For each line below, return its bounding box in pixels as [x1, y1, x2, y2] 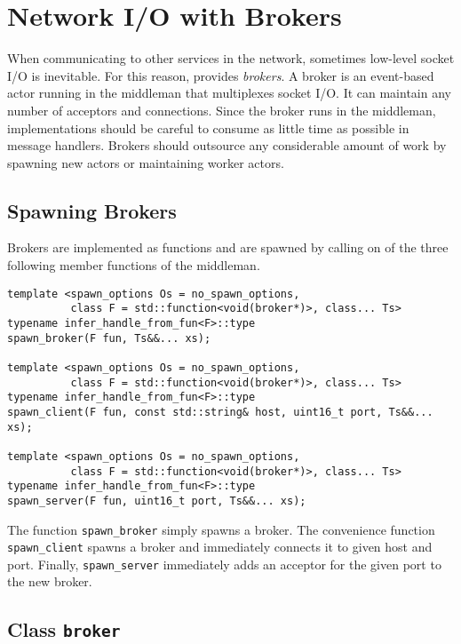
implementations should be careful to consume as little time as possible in [7, 118, 409, 137]
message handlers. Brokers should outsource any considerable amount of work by [7, 136, 447, 155]
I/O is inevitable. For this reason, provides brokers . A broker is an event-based [7, 66, 434, 84]
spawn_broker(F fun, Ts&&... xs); [7, 331, 211, 345]
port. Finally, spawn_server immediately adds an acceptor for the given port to [7, 554, 441, 573]
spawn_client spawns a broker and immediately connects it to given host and [7, 537, 433, 556]
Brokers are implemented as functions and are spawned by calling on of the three [7, 238, 449, 257]
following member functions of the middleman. [7, 256, 260, 274]
